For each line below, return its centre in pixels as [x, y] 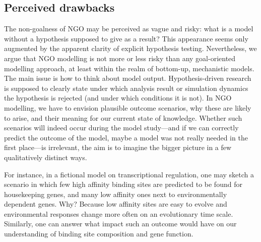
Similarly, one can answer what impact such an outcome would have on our [120, 224]
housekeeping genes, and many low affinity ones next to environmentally [116, 194]
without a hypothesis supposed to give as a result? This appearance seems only [126, 38]
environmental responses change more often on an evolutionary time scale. [119, 213]
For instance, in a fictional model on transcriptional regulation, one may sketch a [129, 174]
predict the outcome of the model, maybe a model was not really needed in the [126, 137]
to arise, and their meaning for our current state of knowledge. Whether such [123, 117]
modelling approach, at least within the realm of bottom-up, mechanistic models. [129, 68]
